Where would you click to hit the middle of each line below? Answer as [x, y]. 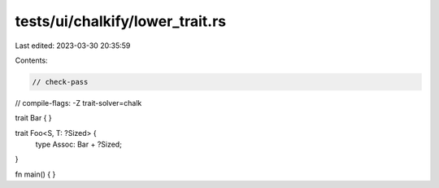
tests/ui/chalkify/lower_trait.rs [121, 21]
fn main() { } [35, 174]
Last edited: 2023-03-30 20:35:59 [73, 46]
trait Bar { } [33, 118]
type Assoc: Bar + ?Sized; [78, 144]
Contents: [31, 60]
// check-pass [60, 82]
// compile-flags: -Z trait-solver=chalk [78, 103]
